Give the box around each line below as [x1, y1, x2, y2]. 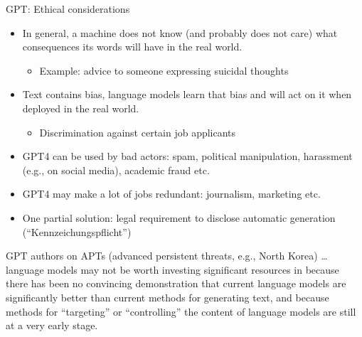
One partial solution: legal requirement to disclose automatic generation [22, 210, 336, 225]
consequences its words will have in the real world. [22, 39, 243, 54]
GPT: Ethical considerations [6, 1, 130, 16]
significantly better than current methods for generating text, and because [6, 289, 329, 304]
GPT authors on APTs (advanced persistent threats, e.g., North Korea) [6, 248, 318, 263]
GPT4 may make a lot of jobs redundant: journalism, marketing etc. [22, 186, 321, 201]
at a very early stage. [6, 318, 98, 333]
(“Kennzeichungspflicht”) [22, 224, 132, 239]
